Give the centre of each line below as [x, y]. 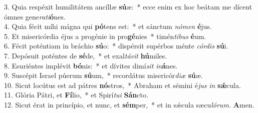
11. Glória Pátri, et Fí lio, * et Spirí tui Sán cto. [76, 95]
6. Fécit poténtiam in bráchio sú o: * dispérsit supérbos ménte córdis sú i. [116, 46]
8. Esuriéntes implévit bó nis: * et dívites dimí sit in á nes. [91, 65]
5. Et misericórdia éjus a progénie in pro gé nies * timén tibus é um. [105, 36]
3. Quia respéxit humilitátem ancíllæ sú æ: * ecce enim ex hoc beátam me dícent [128, 6]
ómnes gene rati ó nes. [35, 16]
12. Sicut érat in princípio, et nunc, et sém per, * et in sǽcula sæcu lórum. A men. [129, 104]
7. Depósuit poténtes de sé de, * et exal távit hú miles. [86, 55]
